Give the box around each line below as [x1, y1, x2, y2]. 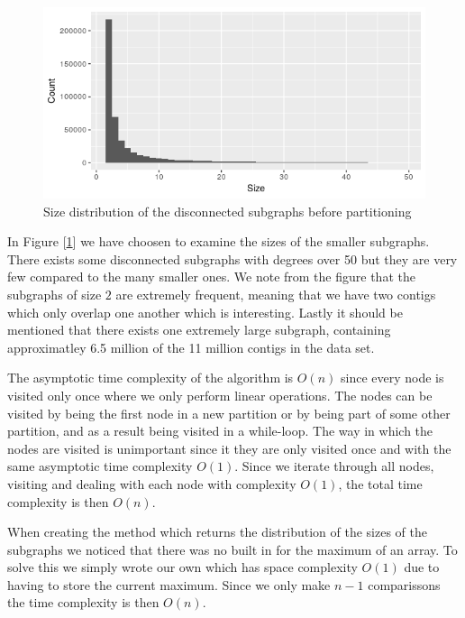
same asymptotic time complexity [7, 457, 193, 475]
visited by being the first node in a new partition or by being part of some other [7, 403, 451, 422]
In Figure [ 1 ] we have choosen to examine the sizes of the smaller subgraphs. [7, 232, 430, 251]
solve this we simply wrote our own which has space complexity [7, 558, 358, 576]
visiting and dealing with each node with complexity [7, 474, 296, 493]
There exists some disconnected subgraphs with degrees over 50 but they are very [7, 249, 458, 268]
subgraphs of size [7, 284, 102, 303]
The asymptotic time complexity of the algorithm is [7, 368, 294, 387]
